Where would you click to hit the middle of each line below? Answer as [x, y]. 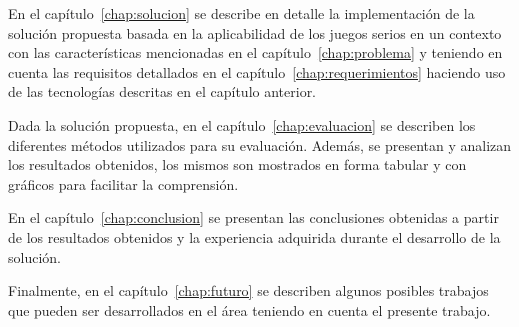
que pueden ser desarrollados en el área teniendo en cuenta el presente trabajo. [249, 309]
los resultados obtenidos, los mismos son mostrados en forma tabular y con [237, 164]
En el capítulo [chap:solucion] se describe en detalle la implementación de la [241, 13]
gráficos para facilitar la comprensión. [123, 183]
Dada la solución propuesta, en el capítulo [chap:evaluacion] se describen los [242, 124]
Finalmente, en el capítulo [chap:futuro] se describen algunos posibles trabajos [248, 290]
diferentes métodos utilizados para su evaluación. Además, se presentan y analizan [260, 144]
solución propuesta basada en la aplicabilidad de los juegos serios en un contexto [255, 32]
